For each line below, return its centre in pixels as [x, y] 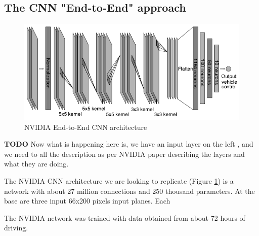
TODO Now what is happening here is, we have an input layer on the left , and [129, 144]
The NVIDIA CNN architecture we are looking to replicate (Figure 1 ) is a [119, 180]
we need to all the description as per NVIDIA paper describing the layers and [124, 154]
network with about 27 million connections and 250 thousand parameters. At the [129, 191]
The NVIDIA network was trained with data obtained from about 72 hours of [125, 217]
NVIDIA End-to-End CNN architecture [86, 127]
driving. [16, 228]
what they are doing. [36, 164]
